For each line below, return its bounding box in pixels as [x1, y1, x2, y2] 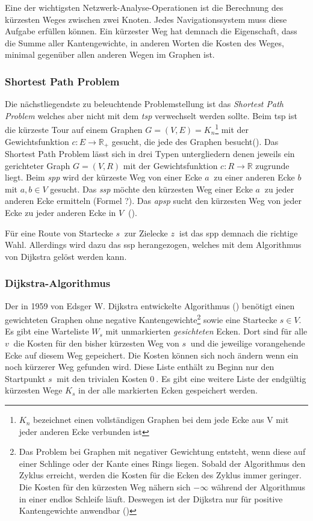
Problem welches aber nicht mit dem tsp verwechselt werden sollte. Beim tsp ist [5, 109, 297, 122]
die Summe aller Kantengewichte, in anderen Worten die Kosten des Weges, [5, 36, 284, 49]
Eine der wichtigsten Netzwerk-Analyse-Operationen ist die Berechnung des [5, 1, 284, 13]
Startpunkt [5, 372, 46, 384]
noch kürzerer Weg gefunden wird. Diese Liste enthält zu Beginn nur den [5, 360, 274, 373]
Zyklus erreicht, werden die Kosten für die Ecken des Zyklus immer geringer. [19, 469, 302, 481]
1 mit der [215, 122, 249, 136]
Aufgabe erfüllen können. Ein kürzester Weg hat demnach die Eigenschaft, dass [5, 25, 297, 37]
